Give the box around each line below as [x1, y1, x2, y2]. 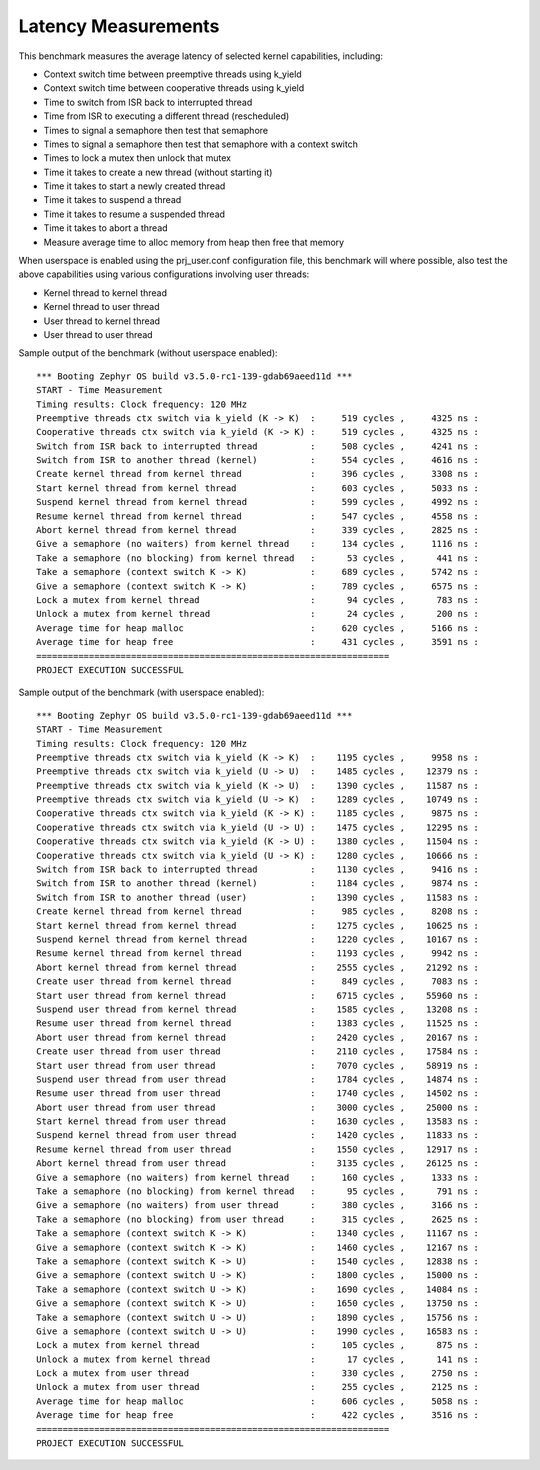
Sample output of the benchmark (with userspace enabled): [18, 686, 265, 699]
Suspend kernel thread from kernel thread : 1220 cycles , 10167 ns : [36, 933, 480, 945]
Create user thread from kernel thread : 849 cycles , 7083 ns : [36, 976, 480, 987]
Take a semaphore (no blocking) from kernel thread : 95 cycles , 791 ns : [36, 1186, 480, 1197]
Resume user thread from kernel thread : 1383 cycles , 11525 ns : [36, 1018, 480, 1029]
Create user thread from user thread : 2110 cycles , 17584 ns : [36, 1046, 480, 1057]
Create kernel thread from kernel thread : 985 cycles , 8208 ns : [36, 906, 480, 917]
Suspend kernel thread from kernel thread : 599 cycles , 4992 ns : [36, 496, 480, 508]
